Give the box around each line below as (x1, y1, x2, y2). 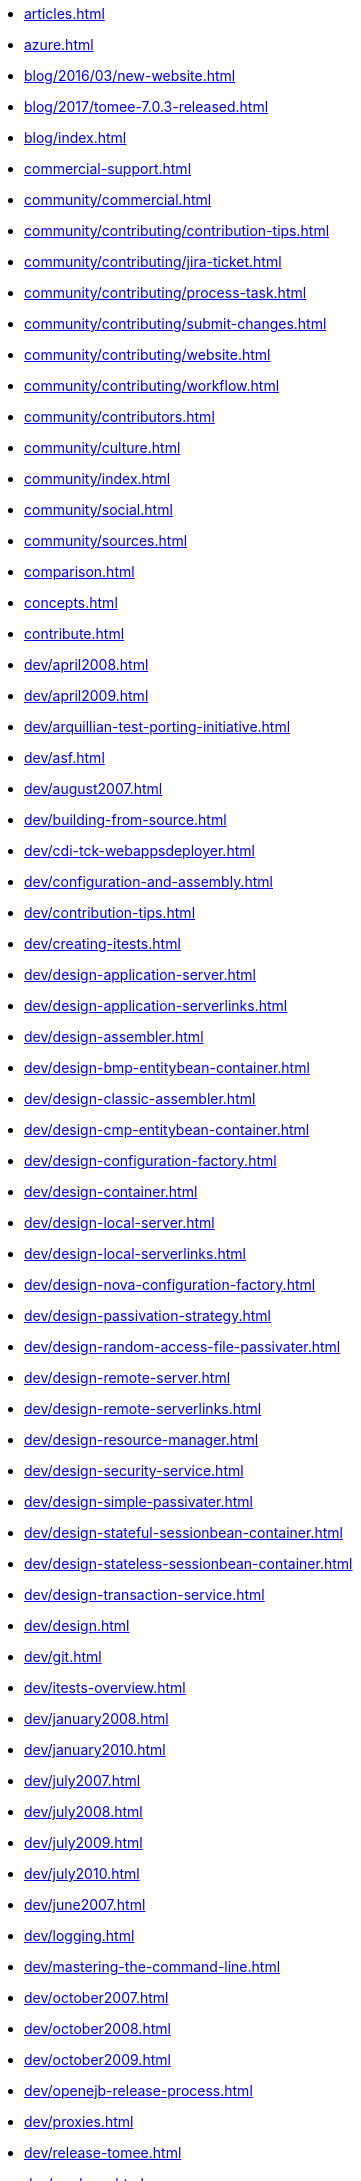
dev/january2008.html (24, 1710, 169, 1727)
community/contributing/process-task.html (24, 284, 307, 301)
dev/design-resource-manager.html (24, 1431, 259, 1448)
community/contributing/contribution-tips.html (24, 222, 330, 239)
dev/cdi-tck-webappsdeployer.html (24, 842, 255, 859)
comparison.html (24, 563, 135, 580)
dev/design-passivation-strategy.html (24, 1307, 271, 1324)
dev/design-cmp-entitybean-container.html (24, 1121, 310, 1138)
